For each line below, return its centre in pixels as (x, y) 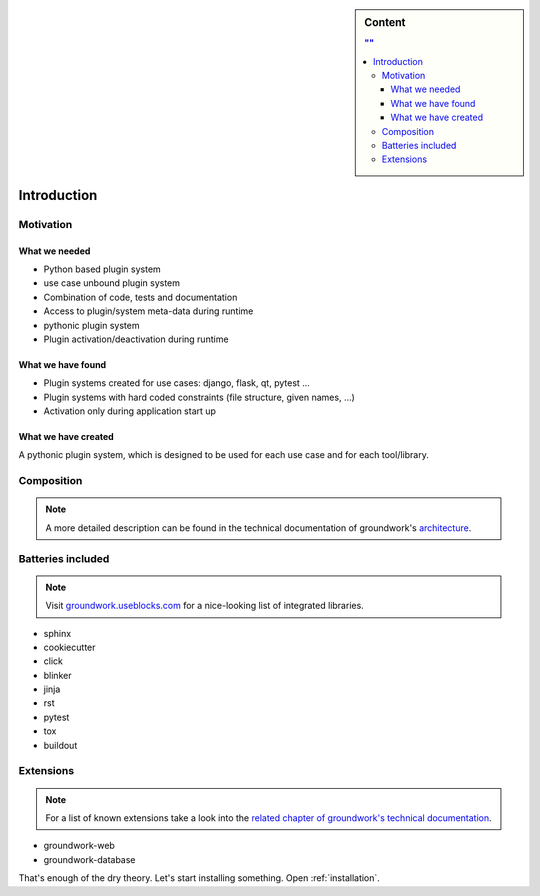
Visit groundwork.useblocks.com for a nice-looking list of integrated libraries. (204, 606)
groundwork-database (89, 859)
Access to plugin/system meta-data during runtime (148, 311)
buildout (60, 745)
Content (385, 22)
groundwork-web (79, 846)
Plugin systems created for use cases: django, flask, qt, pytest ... (176, 383)
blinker (57, 675)
